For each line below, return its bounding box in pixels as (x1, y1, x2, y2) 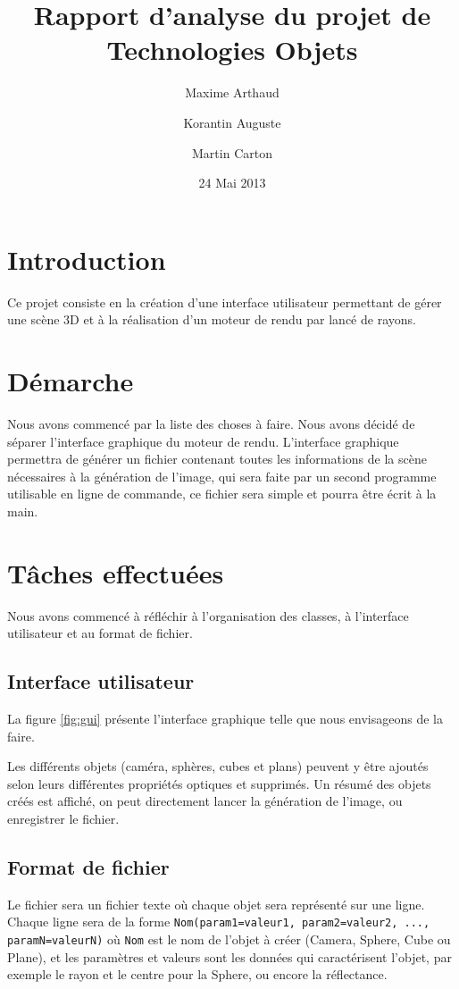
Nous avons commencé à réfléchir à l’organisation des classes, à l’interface (7, 606, 409, 624)
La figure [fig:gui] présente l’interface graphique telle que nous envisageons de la (7, 709, 443, 728)
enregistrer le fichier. (7, 809, 120, 827)
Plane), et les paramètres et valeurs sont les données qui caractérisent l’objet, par (7, 947, 452, 966)
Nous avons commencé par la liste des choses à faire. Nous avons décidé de (7, 414, 415, 432)
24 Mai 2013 (198, 173, 266, 192)
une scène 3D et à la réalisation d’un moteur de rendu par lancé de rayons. (7, 310, 416, 329)
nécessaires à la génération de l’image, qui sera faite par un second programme (7, 466, 437, 485)
